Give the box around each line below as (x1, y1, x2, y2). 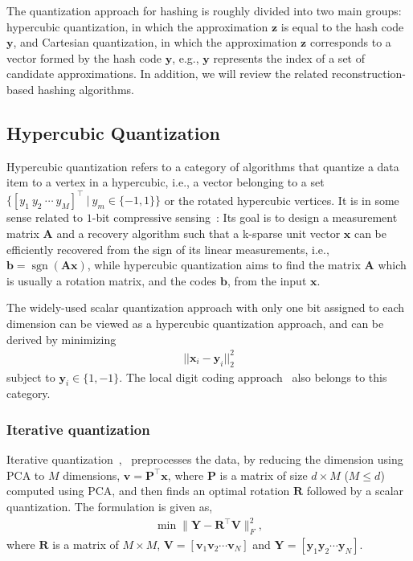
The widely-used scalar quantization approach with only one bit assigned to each (6, 299, 405, 316)
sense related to (6, 209, 84, 226)
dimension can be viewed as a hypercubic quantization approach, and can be (6, 315, 384, 332)
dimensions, (63, 466, 121, 483)
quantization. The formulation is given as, (6, 498, 213, 514)
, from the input (227, 272, 307, 289)
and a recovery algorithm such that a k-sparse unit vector (56, 225, 341, 242)
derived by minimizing (6, 330, 117, 347)
